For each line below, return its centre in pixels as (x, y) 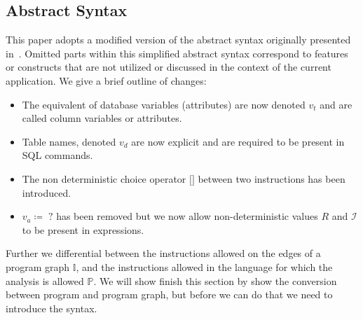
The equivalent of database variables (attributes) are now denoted (164, 104)
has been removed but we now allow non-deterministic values (187, 216)
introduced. (47, 192)
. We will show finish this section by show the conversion (215, 280)
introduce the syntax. (52, 308)
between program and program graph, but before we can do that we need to (169, 294)
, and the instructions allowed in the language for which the (204, 266)
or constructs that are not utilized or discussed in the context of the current (169, 67)
